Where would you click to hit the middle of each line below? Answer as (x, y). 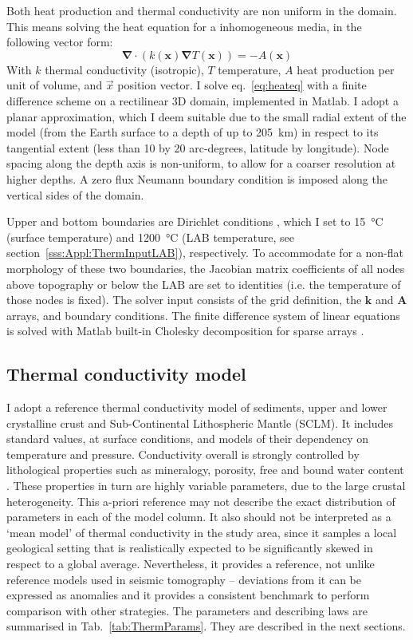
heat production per (346, 69)
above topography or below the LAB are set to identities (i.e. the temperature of (204, 284)
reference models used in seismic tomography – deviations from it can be (184, 579)
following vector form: (60, 42)
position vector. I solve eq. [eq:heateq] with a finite (242, 85)
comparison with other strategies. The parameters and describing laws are (187, 610)
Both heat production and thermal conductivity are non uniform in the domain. (202, 10)
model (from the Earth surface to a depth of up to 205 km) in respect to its (193, 132)
